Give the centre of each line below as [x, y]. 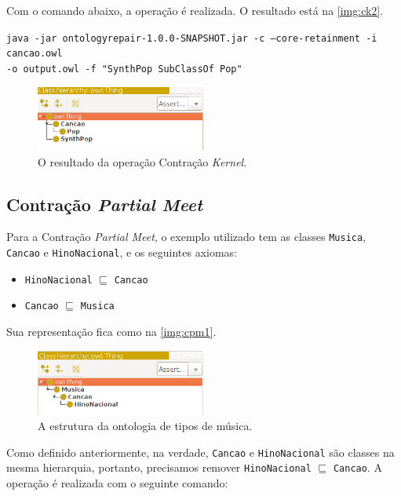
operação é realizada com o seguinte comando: [117, 483]
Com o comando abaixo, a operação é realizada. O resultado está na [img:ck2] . [195, 10]
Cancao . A [357, 467]
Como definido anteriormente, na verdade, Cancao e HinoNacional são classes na [200, 452]
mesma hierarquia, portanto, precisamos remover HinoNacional [159, 467]
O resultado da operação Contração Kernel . [142, 161]
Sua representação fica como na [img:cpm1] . [111, 332]
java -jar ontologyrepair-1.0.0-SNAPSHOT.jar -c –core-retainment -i [192, 38]
